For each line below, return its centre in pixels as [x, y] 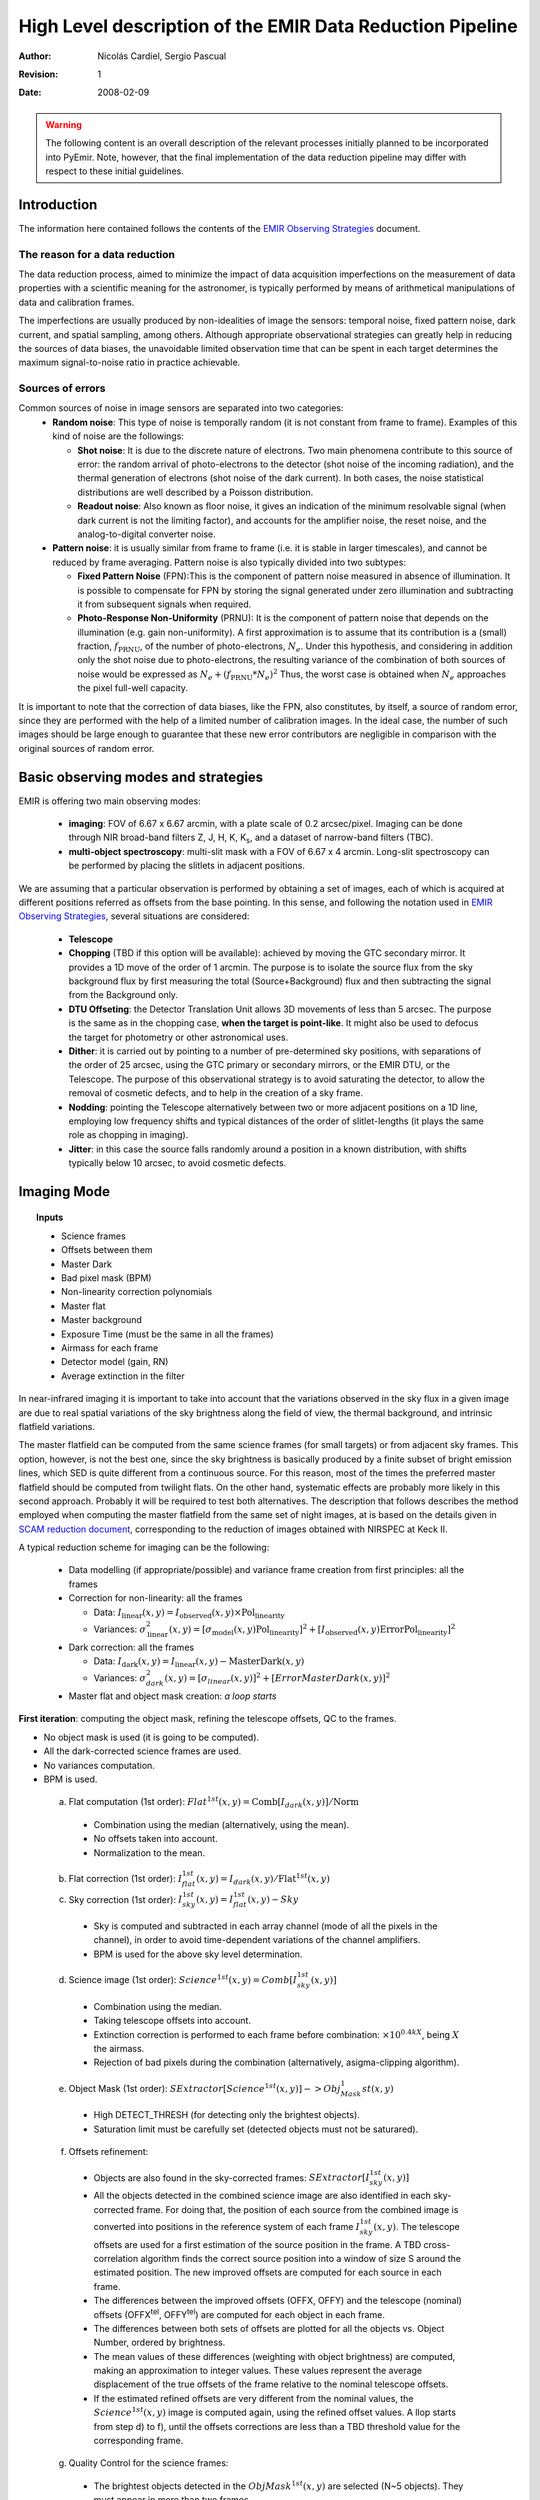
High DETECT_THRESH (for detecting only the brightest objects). [226, 2115]
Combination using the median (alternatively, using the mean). [221, 1824]
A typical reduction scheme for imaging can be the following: [144, 1547]
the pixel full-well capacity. [133, 688]
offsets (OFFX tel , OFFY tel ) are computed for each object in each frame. [239, 2313]
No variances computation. [99, 1765]
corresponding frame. [138, 2441]
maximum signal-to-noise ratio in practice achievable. [129, 362]
